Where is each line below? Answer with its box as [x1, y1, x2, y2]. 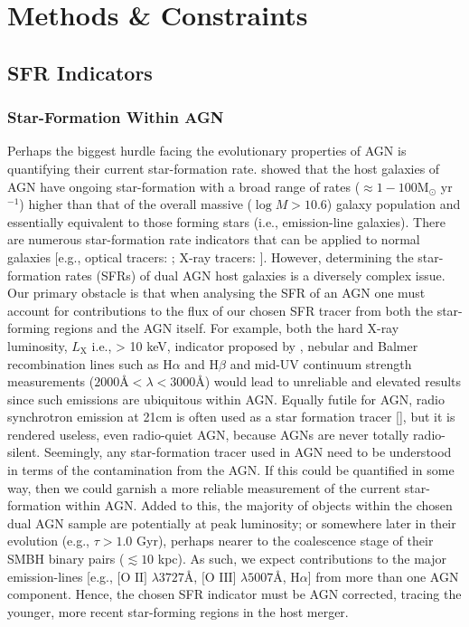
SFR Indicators [7, 58, 153, 86]
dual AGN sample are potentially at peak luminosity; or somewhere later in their [7, 513, 456, 532]
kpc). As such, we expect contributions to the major [157, 549, 446, 568]
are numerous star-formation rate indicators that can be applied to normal [7, 230, 420, 249]
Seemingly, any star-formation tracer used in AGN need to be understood [43, 442, 452, 461]
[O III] [201, 571, 237, 584]
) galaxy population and [326, 195, 461, 214]
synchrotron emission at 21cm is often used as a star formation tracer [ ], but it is [7, 407, 455, 426]
